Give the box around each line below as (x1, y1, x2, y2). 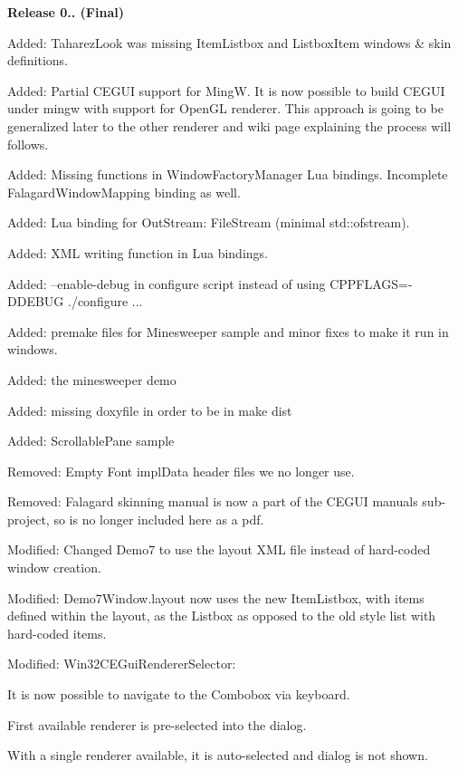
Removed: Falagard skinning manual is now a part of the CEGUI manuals (7, 492, 418, 511)
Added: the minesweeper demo (7, 370, 177, 389)
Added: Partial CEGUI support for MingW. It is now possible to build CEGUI (7, 81, 445, 100)
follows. (7, 134, 49, 153)
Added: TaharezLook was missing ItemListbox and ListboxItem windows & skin (7, 33, 452, 52)
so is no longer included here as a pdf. (53, 509, 264, 528)
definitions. (7, 51, 68, 70)
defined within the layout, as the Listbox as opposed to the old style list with (7, 606, 436, 625)
